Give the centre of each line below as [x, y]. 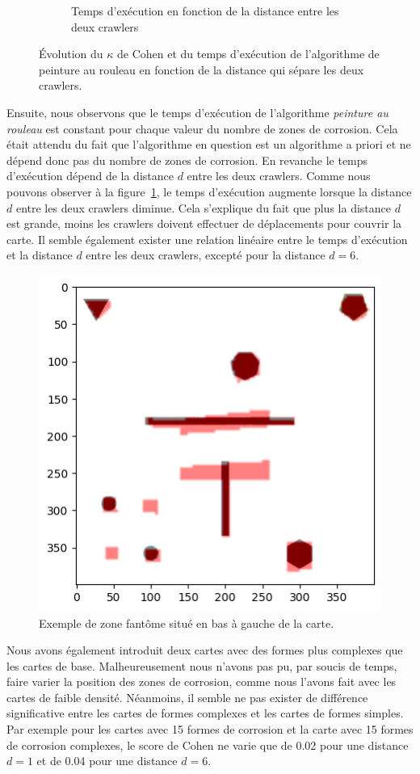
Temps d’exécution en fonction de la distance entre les [205, 11]
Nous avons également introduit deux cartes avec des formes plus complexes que [205, 650]
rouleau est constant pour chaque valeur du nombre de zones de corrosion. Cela [202, 128]
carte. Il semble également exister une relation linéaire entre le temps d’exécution [207, 239]
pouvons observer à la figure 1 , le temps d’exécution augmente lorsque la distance [209, 191]
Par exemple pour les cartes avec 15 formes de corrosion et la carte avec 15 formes [210, 729]
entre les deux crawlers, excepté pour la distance [206, 255]
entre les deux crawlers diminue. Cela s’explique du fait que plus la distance [203, 207]
